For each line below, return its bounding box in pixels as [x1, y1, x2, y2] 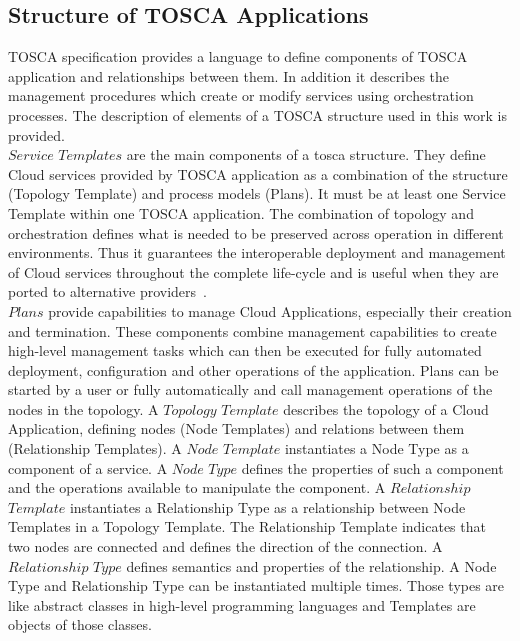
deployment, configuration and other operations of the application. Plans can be [8, 359, 499, 380]
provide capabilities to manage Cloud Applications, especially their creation [48, 300, 512, 321]
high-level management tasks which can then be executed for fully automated [8, 340, 482, 361]
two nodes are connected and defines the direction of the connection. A [8, 536, 443, 557]
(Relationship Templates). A [8, 438, 182, 459]
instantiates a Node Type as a [284, 438, 469, 459]
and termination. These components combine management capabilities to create [8, 320, 497, 341]
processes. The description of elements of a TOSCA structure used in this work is [8, 104, 507, 125]
